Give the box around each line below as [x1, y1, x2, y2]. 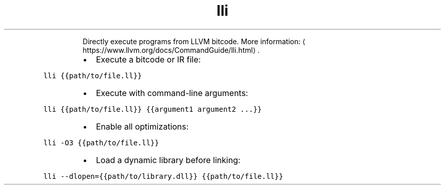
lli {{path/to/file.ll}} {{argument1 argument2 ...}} [43, 105, 262, 113]
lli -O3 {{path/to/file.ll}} [43, 138, 159, 147]
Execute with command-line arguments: [96, 87, 248, 98]
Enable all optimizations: [96, 121, 189, 132]
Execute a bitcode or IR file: [96, 54, 201, 65]
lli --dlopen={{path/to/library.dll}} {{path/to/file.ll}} [43, 172, 283, 180]
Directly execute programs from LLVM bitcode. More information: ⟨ [82, 37, 305, 46]
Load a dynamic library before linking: [96, 154, 241, 165]
